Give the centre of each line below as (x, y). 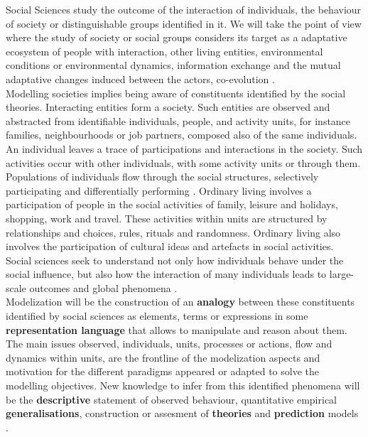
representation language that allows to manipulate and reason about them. (177, 329)
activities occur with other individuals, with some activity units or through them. (183, 162)
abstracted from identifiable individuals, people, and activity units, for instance (178, 120)
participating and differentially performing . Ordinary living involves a (159, 190)
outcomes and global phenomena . (103, 287)
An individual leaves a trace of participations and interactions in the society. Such (184, 148)
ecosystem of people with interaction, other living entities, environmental (164, 51)
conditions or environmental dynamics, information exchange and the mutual (173, 65)
